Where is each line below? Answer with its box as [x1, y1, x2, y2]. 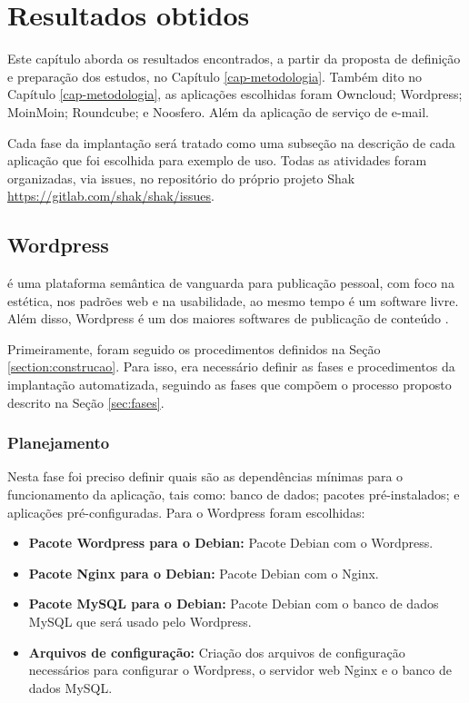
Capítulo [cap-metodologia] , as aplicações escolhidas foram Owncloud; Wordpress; [7, 84, 463, 104]
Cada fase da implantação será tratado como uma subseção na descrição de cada [7, 133, 455, 152]
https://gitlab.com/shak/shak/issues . [7, 186, 215, 205]
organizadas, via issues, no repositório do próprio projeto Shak [7, 168, 355, 187]
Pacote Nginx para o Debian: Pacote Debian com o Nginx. [28, 563, 379, 582]
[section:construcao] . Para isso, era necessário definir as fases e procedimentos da [7, 357, 455, 376]
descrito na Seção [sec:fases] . [7, 392, 165, 411]
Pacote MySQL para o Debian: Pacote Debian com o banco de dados [28, 594, 439, 613]
